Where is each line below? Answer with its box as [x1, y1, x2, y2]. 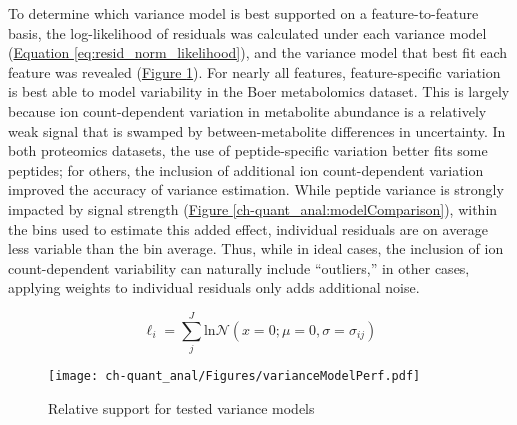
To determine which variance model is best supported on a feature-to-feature [8, 3, 479, 23]
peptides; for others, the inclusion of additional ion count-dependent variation [8, 159, 484, 180]
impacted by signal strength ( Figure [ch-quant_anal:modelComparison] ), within [8, 198, 498, 219]
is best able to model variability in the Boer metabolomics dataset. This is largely [8, 81, 510, 102]
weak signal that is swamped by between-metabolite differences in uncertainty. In [8, 120, 506, 141]
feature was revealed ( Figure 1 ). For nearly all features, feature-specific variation [8, 61, 501, 82]
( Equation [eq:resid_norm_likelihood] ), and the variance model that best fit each [8, 42, 508, 63]
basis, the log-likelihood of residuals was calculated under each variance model [8, 22, 487, 43]
